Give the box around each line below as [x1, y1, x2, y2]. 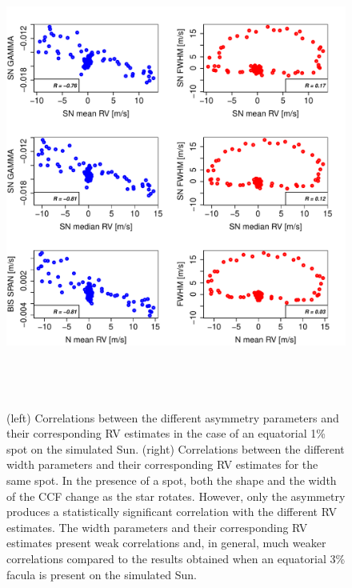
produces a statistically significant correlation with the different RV [6, 503, 337, 520]
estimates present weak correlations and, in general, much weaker [6, 534, 326, 551]
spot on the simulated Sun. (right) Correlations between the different [6, 440, 345, 457]
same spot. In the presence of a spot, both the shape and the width [6, 471, 337, 488]
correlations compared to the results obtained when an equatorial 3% [6, 550, 346, 566]
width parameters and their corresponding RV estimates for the [6, 456, 318, 473]
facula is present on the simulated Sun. [6, 566, 197, 582]
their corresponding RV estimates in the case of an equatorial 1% [6, 425, 326, 442]
